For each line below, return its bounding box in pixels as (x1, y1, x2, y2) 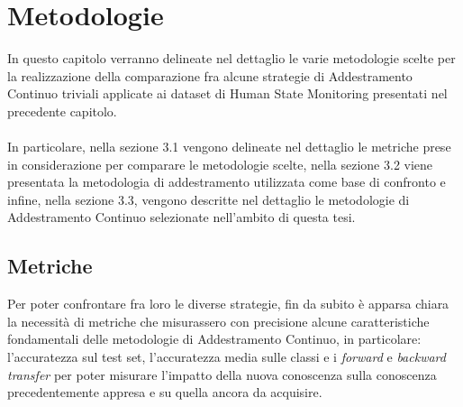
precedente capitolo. (7, 101, 117, 120)
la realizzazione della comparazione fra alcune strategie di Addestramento (7, 66, 413, 85)
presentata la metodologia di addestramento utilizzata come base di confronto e (7, 172, 446, 191)
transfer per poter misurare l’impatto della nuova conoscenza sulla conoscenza (7, 365, 437, 384)
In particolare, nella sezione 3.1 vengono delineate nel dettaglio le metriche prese (7, 137, 451, 156)
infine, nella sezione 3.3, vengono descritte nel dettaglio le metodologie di (7, 190, 410, 208)
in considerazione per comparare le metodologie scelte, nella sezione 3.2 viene (7, 154, 433, 173)
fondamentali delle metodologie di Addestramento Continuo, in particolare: (7, 329, 422, 348)
